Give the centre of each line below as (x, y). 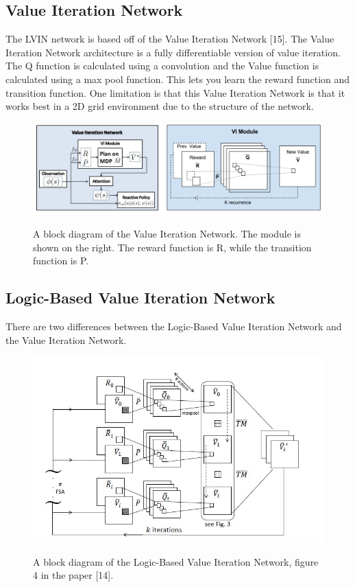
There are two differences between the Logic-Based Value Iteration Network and (174, 326)
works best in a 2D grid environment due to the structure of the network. (160, 106)
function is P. (61, 261)
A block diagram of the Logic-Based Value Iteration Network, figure (176, 561)
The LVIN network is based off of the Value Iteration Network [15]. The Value (170, 39)
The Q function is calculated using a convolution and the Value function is (162, 66)
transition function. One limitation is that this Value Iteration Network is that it (175, 92)
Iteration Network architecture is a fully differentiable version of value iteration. (173, 52)
